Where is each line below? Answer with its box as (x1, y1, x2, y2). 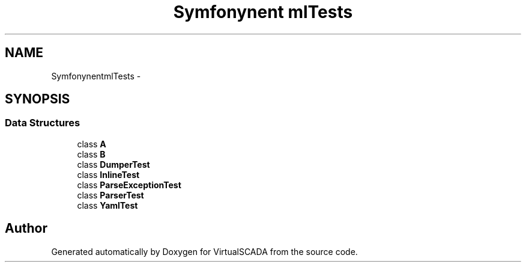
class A (77, 138, 106, 149)
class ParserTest (77, 189, 144, 200)
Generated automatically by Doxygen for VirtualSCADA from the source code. (51, 246, 358, 257)
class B (77, 149, 106, 159)
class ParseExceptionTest (77, 179, 181, 190)
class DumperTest (77, 159, 150, 170)
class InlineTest (77, 169, 140, 180)
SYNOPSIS (5, 91, 70, 107)
